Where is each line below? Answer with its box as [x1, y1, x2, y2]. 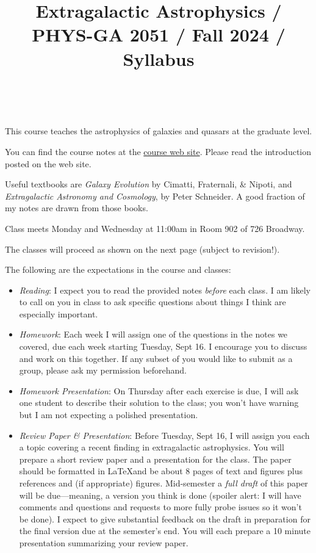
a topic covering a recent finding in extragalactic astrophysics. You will [19, 441, 284, 454]
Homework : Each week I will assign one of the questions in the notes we [19, 328, 288, 341]
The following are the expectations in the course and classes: [5, 263, 231, 276]
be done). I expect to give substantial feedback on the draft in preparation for [19, 512, 311, 525]
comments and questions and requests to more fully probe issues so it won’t [19, 501, 302, 513]
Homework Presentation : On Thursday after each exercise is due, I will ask [19, 384, 299, 397]
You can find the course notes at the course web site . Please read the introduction [5, 145, 312, 157]
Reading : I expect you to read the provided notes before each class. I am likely [19, 283, 311, 296]
